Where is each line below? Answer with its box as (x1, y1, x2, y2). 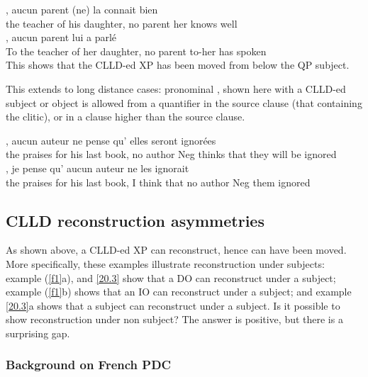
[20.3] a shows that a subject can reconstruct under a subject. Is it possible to (6, 298, 340, 313)
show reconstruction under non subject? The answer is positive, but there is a (6, 312, 343, 327)
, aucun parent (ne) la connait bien (6, 2, 158, 16)
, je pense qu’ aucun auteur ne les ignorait (6, 160, 189, 175)
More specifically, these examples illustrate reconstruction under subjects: (6, 256, 325, 271)
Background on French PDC (6, 356, 172, 373)
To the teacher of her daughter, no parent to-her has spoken (6, 43, 267, 58)
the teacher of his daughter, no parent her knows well (6, 16, 238, 30)
